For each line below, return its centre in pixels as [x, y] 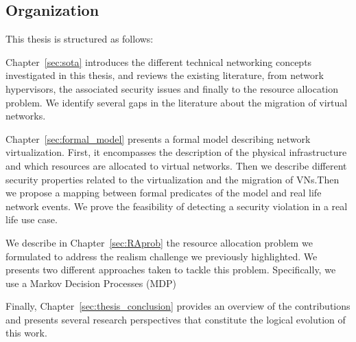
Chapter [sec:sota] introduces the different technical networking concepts [159, 61]
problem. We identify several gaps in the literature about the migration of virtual [177, 102]
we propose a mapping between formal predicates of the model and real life [164, 193]
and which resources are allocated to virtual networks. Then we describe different [176, 165]
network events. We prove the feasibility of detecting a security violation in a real [177, 206]
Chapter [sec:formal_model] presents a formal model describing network [158, 138]
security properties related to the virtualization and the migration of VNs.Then [173, 179]
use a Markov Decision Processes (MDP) [91, 283]
